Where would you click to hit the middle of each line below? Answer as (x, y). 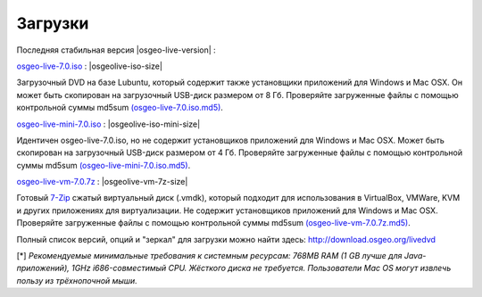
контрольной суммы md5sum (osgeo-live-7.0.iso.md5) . (120, 108)
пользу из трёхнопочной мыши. (77, 280)
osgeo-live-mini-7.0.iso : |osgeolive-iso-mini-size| (108, 124)
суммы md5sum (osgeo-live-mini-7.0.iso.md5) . (104, 165)
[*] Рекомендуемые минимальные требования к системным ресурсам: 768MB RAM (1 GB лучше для (209, 256)
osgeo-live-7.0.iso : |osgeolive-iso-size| (89, 66)
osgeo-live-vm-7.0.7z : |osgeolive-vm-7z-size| (102, 182)
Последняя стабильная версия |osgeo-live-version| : (116, 50)
